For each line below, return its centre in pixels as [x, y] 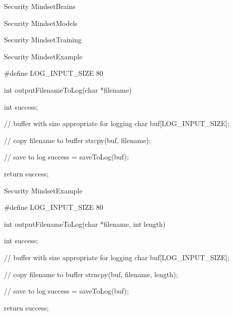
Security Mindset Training [43, 40]
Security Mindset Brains [40, 6]
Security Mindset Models [41, 23]
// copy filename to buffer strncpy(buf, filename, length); [91, 274]
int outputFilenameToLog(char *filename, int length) [85, 224]
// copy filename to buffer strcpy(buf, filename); [77, 140]
